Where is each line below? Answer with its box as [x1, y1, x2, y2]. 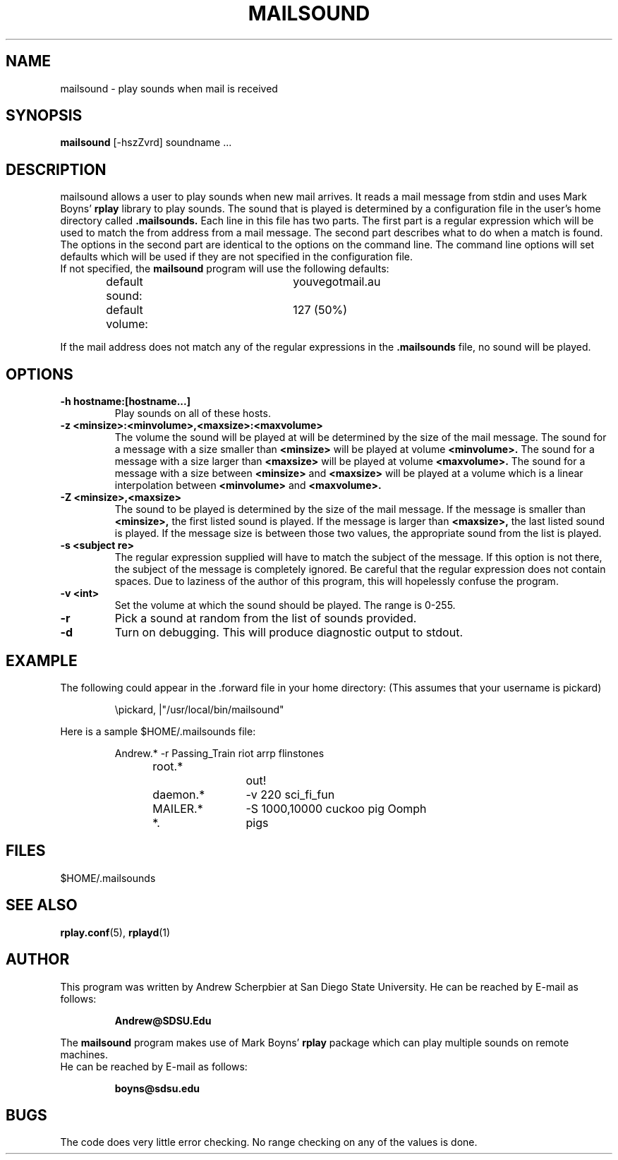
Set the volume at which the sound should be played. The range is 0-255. [114, 599, 456, 612]
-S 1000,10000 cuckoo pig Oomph [246, 801, 427, 816]
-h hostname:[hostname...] [60, 395, 190, 408]
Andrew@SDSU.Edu [114, 1014, 212, 1027]
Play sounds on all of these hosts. [114, 407, 271, 420]
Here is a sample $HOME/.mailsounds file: [60, 725, 256, 737]
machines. [60, 1048, 109, 1061]
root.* [152, 759, 183, 773]
